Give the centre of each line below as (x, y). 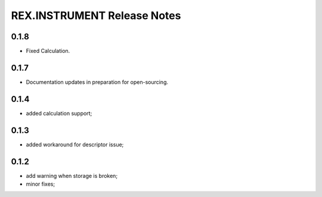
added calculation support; (59, 113)
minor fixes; (41, 184)
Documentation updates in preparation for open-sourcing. (97, 82)
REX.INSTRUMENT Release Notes (96, 15)
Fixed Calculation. (48, 51)
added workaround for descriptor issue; (75, 144)
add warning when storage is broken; (72, 176)
